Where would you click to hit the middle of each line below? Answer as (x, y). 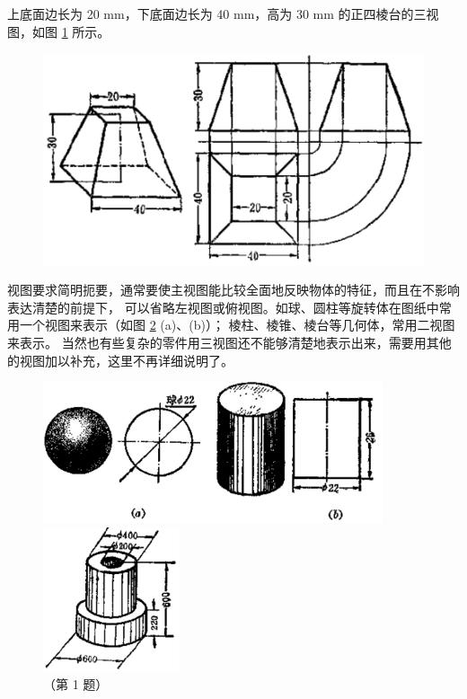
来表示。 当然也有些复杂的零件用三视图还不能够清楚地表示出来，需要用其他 (229, 342)
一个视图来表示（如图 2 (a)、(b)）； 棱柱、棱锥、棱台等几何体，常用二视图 (237, 325)
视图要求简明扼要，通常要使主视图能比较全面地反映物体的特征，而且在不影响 (233, 290)
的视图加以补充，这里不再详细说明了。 (120, 360)
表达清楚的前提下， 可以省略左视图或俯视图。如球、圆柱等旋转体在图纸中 (223, 307)
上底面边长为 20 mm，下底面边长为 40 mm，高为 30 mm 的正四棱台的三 (217, 13)
